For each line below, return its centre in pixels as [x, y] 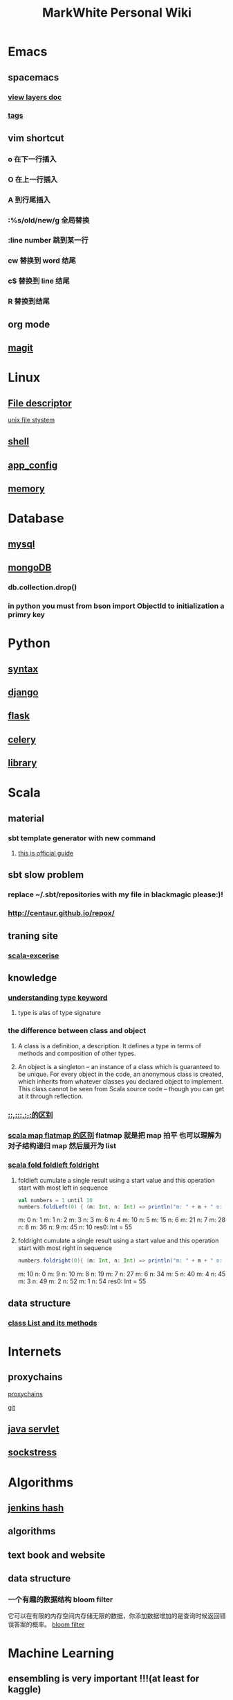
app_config [33, 465]
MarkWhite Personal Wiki [117, 13]
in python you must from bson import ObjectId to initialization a [116, 606]
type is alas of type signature [59, 1013]
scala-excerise [34, 955]
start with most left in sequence [63, 1188]
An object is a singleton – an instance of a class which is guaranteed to [119, 1066]
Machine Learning [61, 1653]
